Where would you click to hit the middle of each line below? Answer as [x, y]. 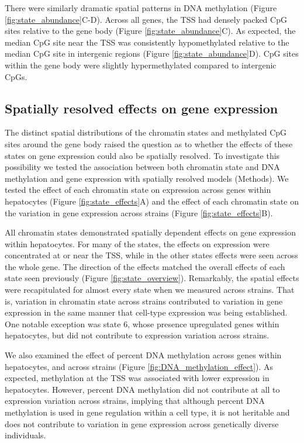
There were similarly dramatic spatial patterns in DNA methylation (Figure [141, 8]
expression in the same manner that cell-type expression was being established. [146, 312]
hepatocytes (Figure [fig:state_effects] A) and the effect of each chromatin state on [152, 201]
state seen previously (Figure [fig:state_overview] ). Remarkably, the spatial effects [152, 278]
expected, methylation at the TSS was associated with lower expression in [137, 378]
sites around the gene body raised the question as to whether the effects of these [149, 143]
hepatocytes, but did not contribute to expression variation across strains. [137, 335]
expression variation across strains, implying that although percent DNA [135, 401]
